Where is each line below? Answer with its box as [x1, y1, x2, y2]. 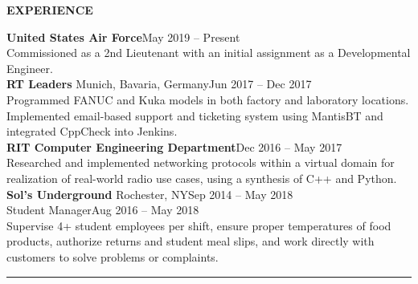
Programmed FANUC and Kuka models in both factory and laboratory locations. [6, 91, 409, 108]
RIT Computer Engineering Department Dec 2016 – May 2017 [6, 138, 342, 155]
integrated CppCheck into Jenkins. [6, 123, 178, 140]
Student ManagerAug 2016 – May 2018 [6, 201, 199, 218]
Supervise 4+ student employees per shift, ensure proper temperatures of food [6, 217, 391, 233]
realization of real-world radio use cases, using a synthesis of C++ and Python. [6, 169, 397, 186]
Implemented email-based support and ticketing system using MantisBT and [6, 107, 383, 124]
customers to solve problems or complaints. [6, 248, 219, 265]
